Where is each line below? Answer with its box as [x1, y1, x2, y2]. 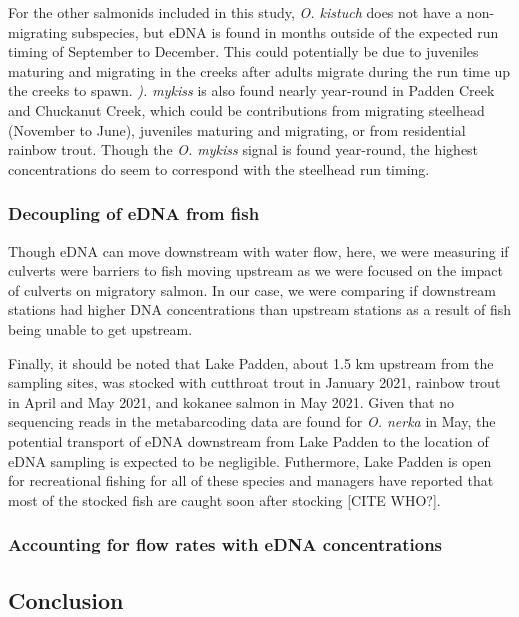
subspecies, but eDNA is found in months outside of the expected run [71, 21, 499, 42]
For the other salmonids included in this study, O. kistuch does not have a [8, 2, 463, 22]
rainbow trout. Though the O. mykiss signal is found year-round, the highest [8, 139, 479, 160]
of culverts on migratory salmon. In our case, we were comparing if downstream [8, 279, 496, 300]
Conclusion [8, 584, 124, 615]
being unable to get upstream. [8, 318, 193, 339]
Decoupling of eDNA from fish [8, 201, 260, 226]
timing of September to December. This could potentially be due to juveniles [8, 41, 479, 62]
